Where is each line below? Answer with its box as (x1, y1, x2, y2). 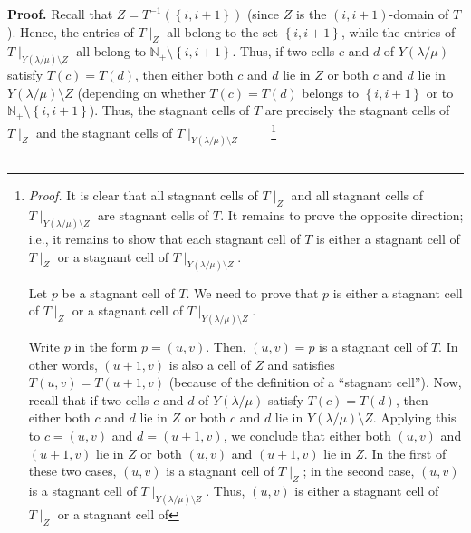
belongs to (302, 82, 360, 102)
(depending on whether (77, 82, 206, 102)
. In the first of (363, 443, 447, 462)
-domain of (389, 5, 449, 23)
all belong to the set (167, 22, 278, 41)
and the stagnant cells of (35, 122, 173, 141)
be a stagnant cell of (62, 283, 175, 302)
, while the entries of (341, 22, 456, 41)
